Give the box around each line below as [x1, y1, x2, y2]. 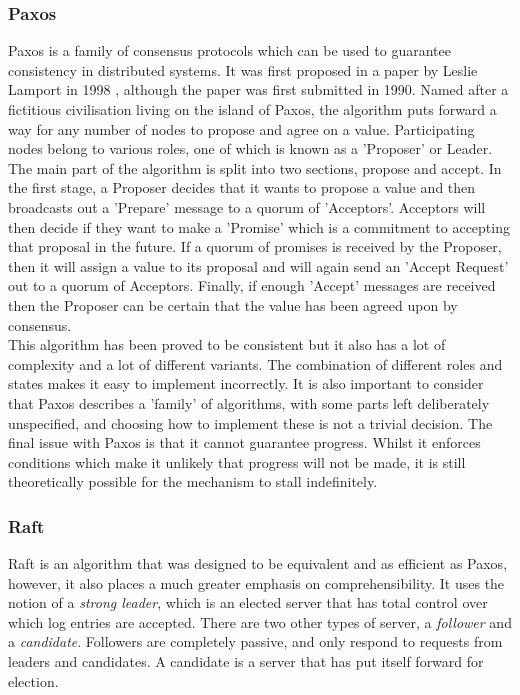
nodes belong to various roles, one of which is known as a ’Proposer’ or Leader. [8, 138, 493, 159]
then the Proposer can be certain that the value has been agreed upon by [8, 294, 458, 315]
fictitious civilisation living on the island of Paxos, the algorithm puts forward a [8, 99, 497, 119]
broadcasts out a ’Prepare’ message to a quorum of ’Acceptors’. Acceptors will [8, 196, 486, 217]
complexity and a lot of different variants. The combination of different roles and [8, 353, 503, 374]
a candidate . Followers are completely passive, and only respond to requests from [8, 631, 503, 652]
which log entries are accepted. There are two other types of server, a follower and [8, 611, 512, 632]
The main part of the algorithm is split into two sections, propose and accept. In [8, 157, 502, 178]
